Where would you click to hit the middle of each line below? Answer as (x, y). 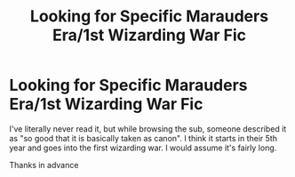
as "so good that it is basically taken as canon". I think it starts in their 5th (144, 138)
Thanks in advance (44, 165)
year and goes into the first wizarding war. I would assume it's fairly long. (143, 148)
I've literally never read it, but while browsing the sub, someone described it (148, 129)
